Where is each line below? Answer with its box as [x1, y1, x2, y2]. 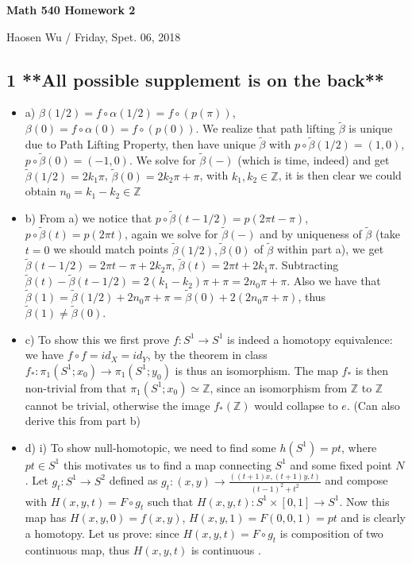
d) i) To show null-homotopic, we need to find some [25, 438, 276, 455]
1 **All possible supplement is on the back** [6, 67, 384, 91]
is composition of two [279, 525, 383, 542]
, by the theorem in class [147, 346, 268, 363]
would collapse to [254, 396, 338, 413]
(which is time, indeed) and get [237, 151, 390, 168]
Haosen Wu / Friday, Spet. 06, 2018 [6, 28, 181, 44]
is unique [348, 120, 393, 137]
